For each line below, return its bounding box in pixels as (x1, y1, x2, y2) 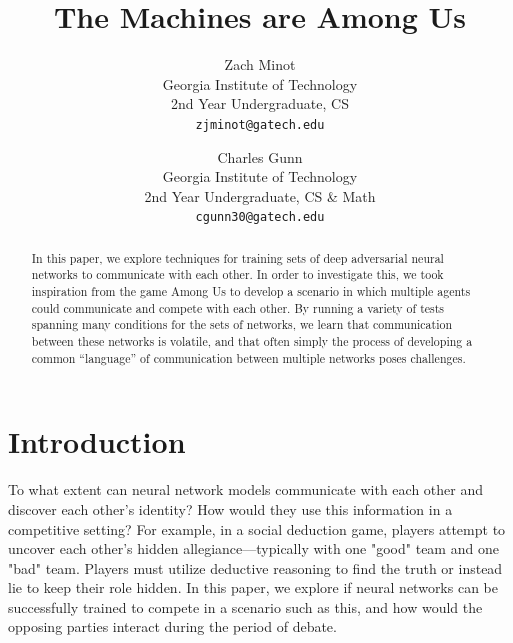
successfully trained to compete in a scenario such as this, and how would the (8, 596, 483, 617)
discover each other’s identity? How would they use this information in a (8, 498, 453, 519)
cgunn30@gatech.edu (195, 210, 325, 225)
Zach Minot (224, 54, 296, 75)
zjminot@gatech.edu (195, 117, 325, 132)
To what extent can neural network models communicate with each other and (8, 479, 483, 500)
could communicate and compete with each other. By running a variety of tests (31, 299, 445, 316)
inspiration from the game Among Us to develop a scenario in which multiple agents (31, 283, 471, 300)
